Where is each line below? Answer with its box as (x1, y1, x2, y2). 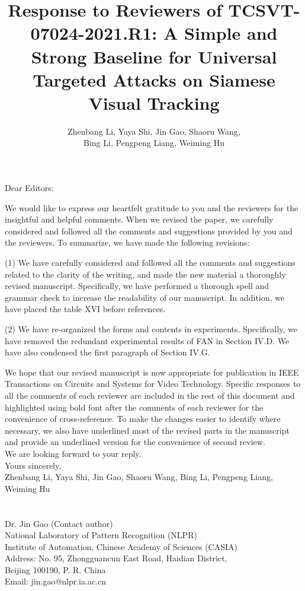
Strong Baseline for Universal (31, 44, 277, 68)
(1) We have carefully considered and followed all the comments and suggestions (5, 256, 296, 269)
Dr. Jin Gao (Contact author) (5, 517, 113, 529)
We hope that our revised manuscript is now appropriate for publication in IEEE (5, 366, 299, 378)
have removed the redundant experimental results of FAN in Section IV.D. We (5, 334, 290, 347)
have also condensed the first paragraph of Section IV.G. (5, 346, 210, 358)
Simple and (184, 21, 278, 45)
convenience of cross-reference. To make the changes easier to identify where (5, 412, 281, 425)
